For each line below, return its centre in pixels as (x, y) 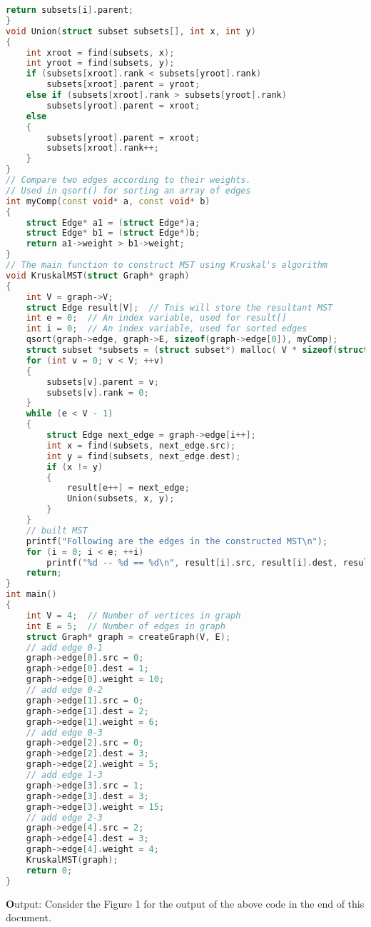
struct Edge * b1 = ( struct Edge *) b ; (113, 233)
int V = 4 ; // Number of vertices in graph (133, 615)
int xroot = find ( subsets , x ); (100, 52)
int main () (31, 595)
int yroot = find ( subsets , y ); (100, 63)
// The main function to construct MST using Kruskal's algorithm (167, 265)
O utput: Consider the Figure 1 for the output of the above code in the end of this (185, 903)
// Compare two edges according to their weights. (128, 180)
